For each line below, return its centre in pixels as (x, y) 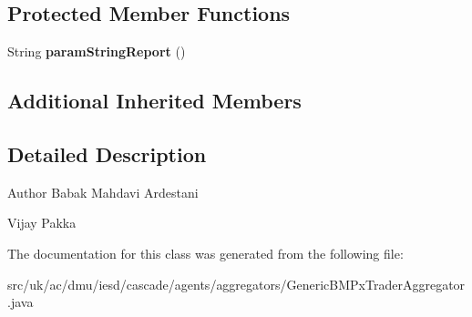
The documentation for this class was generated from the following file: (205, 253)
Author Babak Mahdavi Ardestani (103, 192)
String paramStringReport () (97, 51)
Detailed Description (107, 153)
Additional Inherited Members (154, 101)
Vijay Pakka (42, 223)
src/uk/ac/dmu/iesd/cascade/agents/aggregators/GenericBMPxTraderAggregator (236, 284)
